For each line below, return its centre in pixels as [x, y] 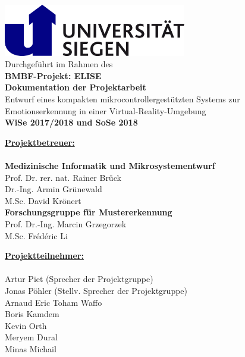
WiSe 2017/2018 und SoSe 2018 [71, 122]
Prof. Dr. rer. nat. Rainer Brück [63, 177]
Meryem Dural [31, 337]
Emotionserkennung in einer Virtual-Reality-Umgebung [106, 110]
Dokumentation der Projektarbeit [76, 87]
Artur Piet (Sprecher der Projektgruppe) [79, 279]
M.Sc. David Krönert [43, 200]
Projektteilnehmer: [44, 256]
